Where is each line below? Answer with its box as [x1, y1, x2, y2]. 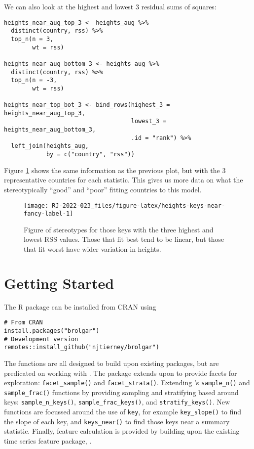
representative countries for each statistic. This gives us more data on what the [4, 175, 243, 185]
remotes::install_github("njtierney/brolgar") [4, 344, 159, 351]
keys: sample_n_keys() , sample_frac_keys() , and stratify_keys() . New [4, 397, 230, 407]
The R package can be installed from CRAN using [4, 301, 156, 312]
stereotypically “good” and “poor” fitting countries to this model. [4, 184, 202, 194]
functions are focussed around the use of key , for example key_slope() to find [4, 406, 242, 417]
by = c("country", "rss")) [46, 151, 135, 158]
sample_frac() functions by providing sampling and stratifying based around [4, 387, 239, 397]
